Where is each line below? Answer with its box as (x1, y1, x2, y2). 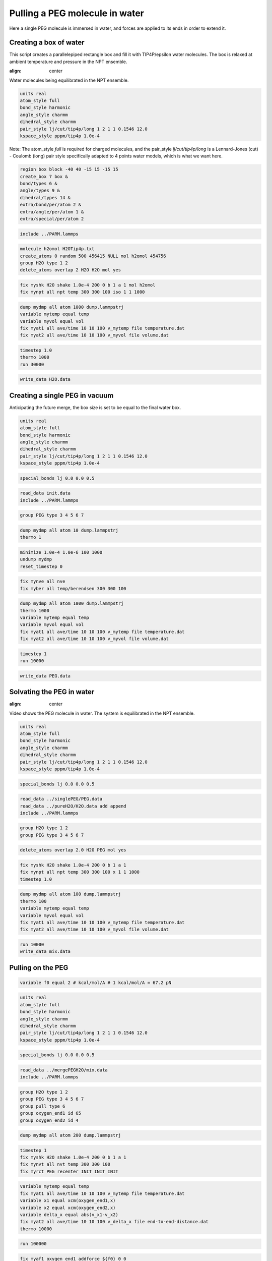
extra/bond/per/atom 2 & (20, 202, 82, 208)
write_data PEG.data (20, 673, 71, 678)
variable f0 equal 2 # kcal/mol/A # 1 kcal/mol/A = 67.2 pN (20, 980, 172, 986)
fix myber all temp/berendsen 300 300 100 (20, 586, 126, 591)
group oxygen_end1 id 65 (20, 1110, 82, 1116)
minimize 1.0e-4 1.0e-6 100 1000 (20, 549, 103, 555)
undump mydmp (20, 556, 52, 562)
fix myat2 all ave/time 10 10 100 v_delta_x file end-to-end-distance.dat (20, 1219, 209, 1225)
